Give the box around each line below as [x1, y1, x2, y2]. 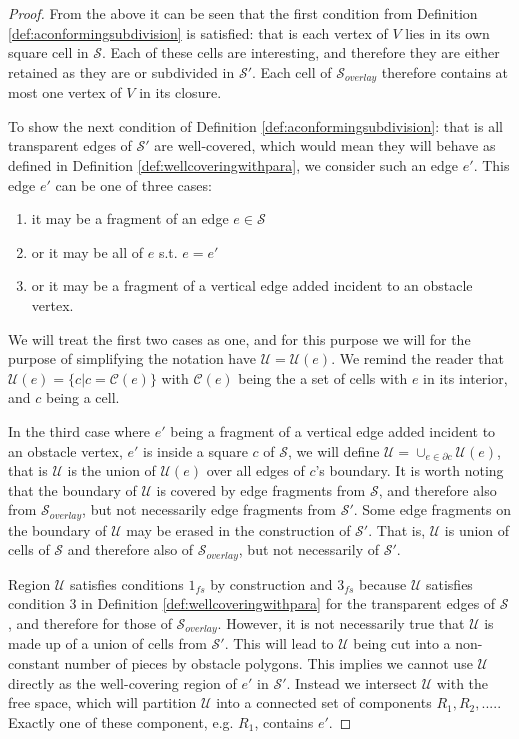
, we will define [288, 440, 380, 461]
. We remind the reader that [331, 348, 504, 369]
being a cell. [45, 387, 120, 408]
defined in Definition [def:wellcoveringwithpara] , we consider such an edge [8, 155, 459, 176]
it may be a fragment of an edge [31, 208, 229, 229]
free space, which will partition [8, 692, 197, 713]
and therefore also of [67, 539, 194, 560]
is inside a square [143, 440, 248, 461]
